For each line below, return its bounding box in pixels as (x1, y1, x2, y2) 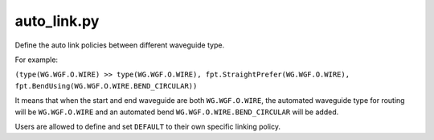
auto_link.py (14, 12, 100, 30)
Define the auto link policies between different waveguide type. (14, 40, 225, 50)
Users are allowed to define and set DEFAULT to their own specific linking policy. (14, 121, 281, 131)
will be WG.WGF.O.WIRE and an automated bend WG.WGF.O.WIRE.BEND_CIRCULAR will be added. (14, 107, 339, 117)
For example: (14, 55, 59, 64)
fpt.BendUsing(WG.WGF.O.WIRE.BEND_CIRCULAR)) (14, 81, 198, 90)
